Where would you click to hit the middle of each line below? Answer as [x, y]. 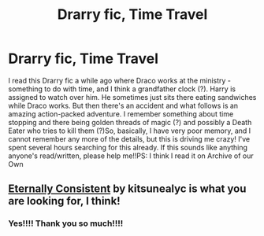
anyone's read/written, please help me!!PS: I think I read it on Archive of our [131, 156]
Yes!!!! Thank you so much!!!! [66, 223]
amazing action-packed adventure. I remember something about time [121, 114]
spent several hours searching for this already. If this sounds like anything [128, 147]
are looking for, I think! [64, 201]
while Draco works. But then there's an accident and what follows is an [123, 105]
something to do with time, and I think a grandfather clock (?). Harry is [122, 89]
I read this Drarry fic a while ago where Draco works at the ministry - [119, 80]
